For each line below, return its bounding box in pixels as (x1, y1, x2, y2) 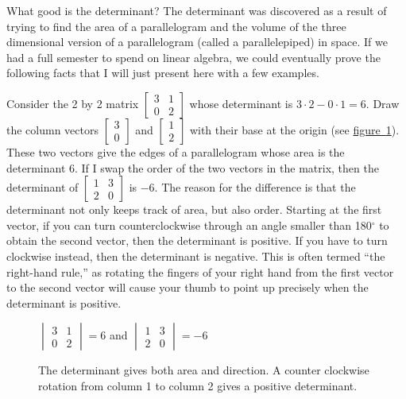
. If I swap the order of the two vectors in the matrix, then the (75, 159, 379, 176)
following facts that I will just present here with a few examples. (6, 64, 319, 81)
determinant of (6, 179, 79, 196)
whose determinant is (189, 95, 293, 111)
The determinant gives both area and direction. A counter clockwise (38, 362, 369, 378)
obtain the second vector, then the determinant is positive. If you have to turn (6, 232, 388, 249)
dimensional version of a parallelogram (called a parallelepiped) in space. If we (6, 33, 388, 50)
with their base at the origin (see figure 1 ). (189, 121, 400, 138)
